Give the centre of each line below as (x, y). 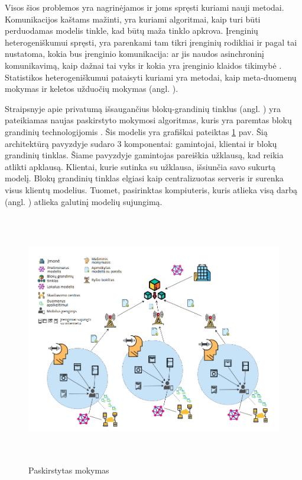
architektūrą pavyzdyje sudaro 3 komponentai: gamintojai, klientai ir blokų (141, 143)
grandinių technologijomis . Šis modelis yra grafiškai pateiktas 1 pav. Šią (136, 131)
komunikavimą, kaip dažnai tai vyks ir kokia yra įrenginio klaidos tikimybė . (143, 65)
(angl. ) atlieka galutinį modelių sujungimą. (84, 201)
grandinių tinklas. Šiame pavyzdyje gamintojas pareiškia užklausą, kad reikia (144, 155)
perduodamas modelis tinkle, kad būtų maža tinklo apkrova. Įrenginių (131, 31)
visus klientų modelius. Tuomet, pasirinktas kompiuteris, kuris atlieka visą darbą (151, 189)
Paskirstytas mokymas (69, 470)
